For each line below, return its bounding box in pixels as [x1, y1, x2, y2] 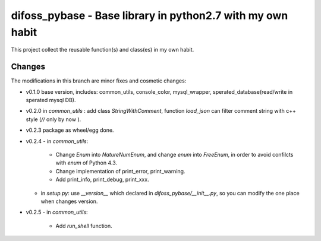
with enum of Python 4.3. [55, 159, 118, 166]
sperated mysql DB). [26, 97, 76, 104]
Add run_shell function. [55, 222, 112, 229]
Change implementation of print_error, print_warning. [55, 167, 185, 175]
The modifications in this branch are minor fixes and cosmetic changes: [11, 77, 187, 84]
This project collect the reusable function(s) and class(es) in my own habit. [11, 46, 194, 53]
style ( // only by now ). [26, 116, 81, 123]
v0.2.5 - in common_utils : [26, 208, 89, 216]
